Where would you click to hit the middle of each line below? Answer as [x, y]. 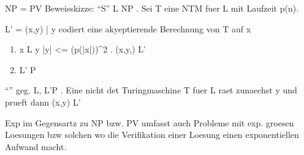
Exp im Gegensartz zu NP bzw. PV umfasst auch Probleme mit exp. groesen [150, 122]
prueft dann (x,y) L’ [43, 102]
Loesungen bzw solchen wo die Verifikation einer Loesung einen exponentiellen [152, 135]
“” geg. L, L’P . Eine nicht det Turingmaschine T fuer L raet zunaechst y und [151, 90]
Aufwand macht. [36, 146]
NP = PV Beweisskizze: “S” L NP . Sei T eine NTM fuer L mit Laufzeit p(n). [152, 8]
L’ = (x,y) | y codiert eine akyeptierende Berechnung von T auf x [128, 28]
